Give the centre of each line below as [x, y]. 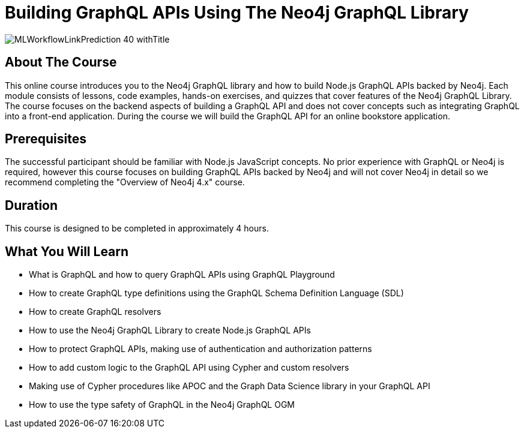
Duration [32, 205]
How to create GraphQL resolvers [95, 312]
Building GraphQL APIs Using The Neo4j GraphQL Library [237, 13]
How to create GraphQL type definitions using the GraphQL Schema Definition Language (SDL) [216, 293]
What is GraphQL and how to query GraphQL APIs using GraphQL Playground [182, 275]
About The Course [61, 62]
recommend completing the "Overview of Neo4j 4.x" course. [125, 182]
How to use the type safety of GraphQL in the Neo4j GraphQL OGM [162, 405]
